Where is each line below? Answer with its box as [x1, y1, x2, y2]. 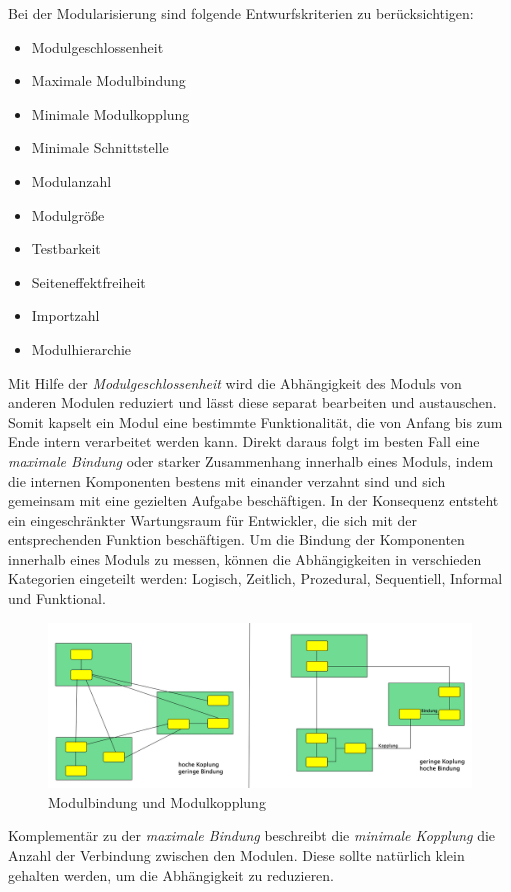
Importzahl [31, 305, 100, 326]
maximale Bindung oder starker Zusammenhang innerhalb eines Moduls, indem [8, 450, 494, 471]
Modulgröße [31, 204, 105, 225]
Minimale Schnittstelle [31, 137, 169, 158]
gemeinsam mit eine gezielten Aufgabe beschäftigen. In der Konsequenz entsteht [8, 490, 499, 511]
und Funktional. [8, 588, 106, 609]
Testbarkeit [31, 238, 101, 259]
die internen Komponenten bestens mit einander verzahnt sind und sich [8, 470, 446, 491]
